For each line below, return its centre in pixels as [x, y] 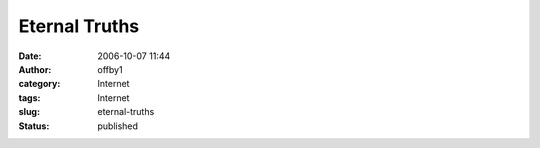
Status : [34, 126]
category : [39, 84]
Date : [30, 56]
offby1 [110, 69]
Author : [35, 69]
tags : [29, 97]
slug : [29, 112]
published [118, 126]
